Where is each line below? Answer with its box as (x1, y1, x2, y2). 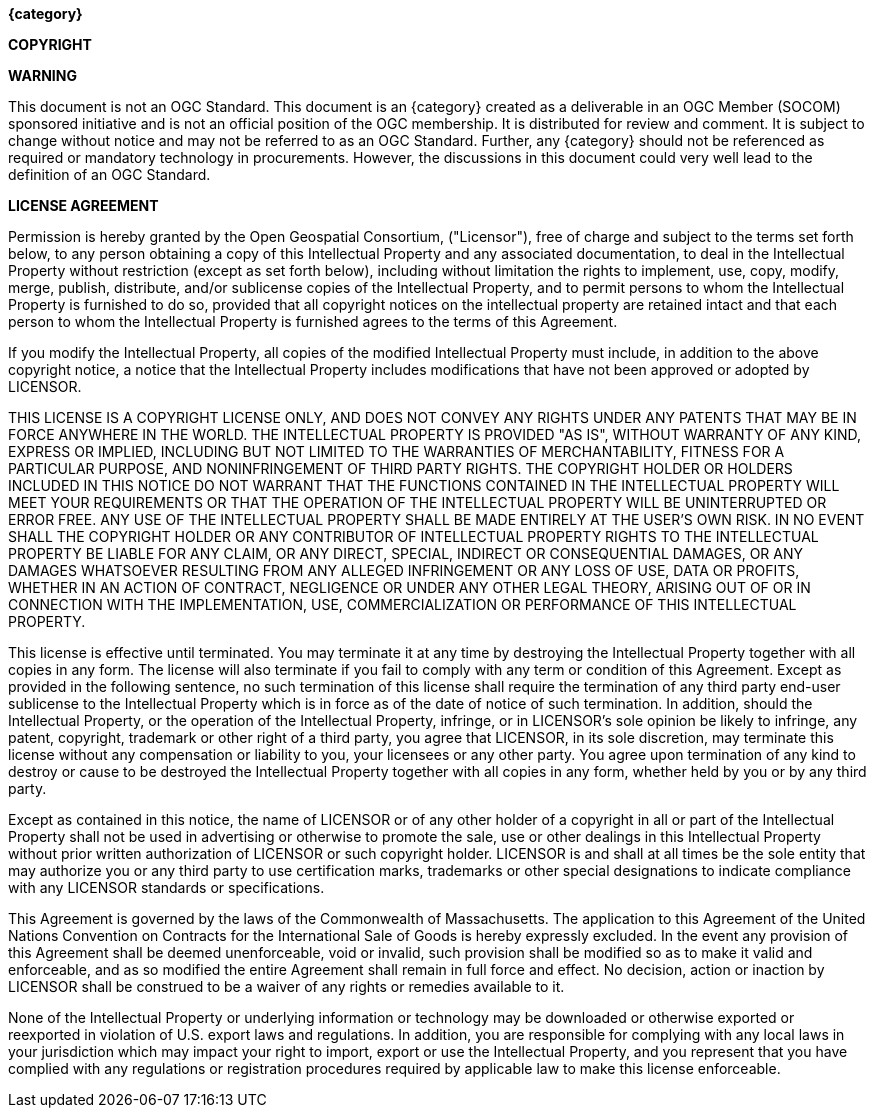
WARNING (8, 67, 77, 84)
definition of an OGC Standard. (8, 166, 211, 183)
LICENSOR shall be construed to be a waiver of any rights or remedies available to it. (8, 978, 565, 995)
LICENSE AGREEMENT (8, 197, 159, 214)
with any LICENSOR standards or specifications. (8, 879, 325, 896)
